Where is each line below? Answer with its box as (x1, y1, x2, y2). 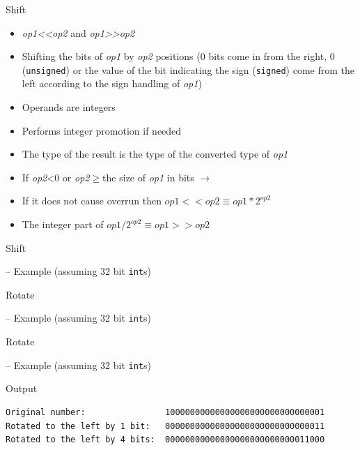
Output (6, 381, 38, 396)
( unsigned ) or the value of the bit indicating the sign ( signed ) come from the (22, 62, 355, 77)
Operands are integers (22, 100, 116, 114)
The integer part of (22, 217, 104, 231)
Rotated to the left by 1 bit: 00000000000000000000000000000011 (6, 421, 325, 431)
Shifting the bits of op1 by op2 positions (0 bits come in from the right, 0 (22, 49, 335, 63)
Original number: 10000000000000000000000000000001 (6, 407, 325, 417)
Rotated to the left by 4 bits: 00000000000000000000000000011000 (6, 435, 325, 445)
